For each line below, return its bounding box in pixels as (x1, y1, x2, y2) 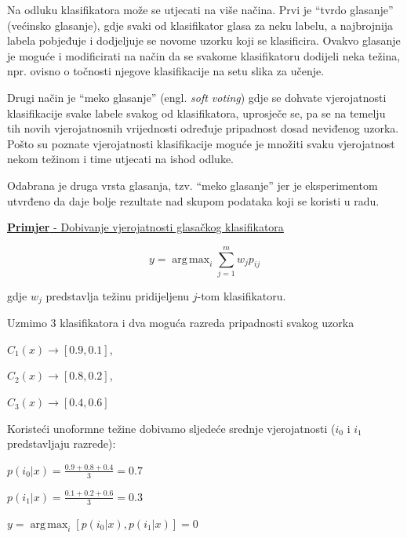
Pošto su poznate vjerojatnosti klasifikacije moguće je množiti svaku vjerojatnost (7, 135, 395, 151)
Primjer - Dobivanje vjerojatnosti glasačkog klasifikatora (7, 219, 284, 235)
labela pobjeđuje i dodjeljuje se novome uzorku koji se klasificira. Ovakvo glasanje (7, 32, 401, 49)
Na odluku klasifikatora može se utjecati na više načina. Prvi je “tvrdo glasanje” (7, 2, 394, 17)
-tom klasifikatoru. (197, 287, 286, 304)
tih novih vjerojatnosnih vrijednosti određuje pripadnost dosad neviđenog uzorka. (7, 120, 399, 136)
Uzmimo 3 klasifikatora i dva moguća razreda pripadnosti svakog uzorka (7, 314, 354, 331)
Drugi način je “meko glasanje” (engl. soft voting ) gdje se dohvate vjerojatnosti (7, 89, 387, 105)
